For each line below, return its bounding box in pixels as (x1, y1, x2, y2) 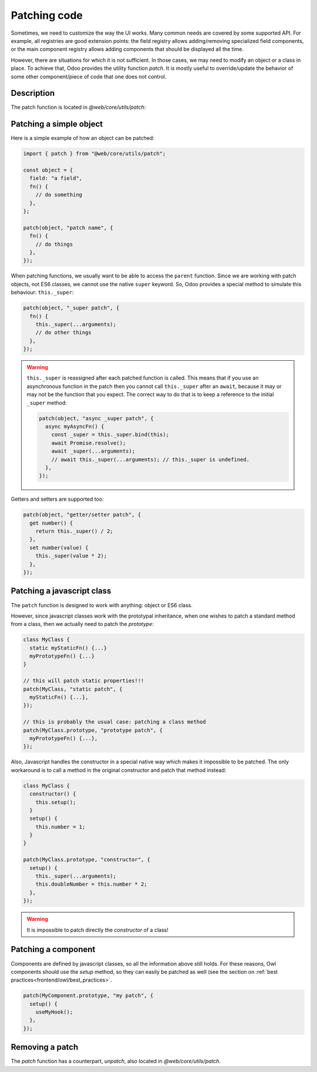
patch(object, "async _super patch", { (39, 415, 154, 421)
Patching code (11, 9, 83, 22)
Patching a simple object (11, 119, 103, 129)
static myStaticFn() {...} (29, 644, 107, 651)
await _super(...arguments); (51, 448, 135, 455)
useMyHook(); (35, 1009, 73, 1016)
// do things (35, 241, 73, 247)
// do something (35, 192, 82, 198)
